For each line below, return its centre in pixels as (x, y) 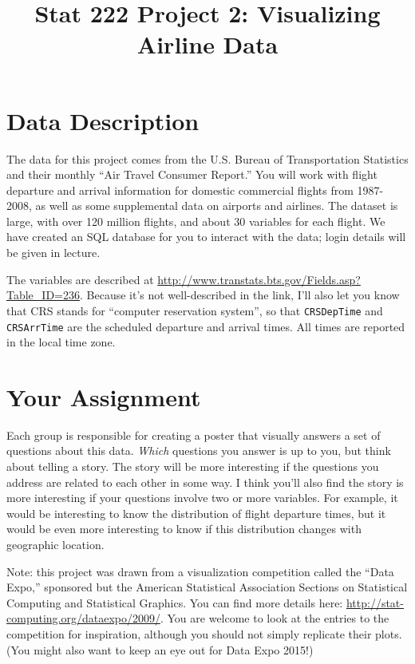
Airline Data (207, 44)
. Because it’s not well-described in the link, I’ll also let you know (239, 295)
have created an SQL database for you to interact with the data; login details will (206, 237)
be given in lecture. (53, 253)
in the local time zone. (61, 342)
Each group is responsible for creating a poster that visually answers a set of (194, 435)
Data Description (103, 120)
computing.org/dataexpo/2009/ (83, 618)
